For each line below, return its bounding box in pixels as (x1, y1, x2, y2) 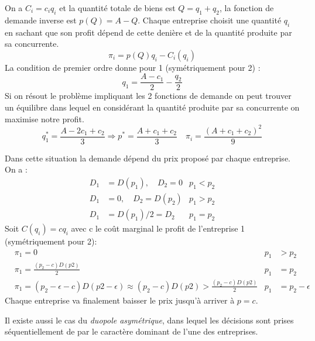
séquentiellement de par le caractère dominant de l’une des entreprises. (5, 325, 258, 337)
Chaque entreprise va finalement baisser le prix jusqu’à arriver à (5, 294, 235, 306)
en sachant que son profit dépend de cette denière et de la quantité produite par (5, 26, 292, 38)
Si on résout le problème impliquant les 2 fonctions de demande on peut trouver (5, 89, 292, 102)
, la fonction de (220, 2, 274, 13)
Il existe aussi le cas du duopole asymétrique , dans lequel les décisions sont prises (5, 314, 294, 326)
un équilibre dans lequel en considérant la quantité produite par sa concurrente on (5, 101, 300, 113)
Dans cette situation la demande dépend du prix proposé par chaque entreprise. (5, 151, 290, 164)
